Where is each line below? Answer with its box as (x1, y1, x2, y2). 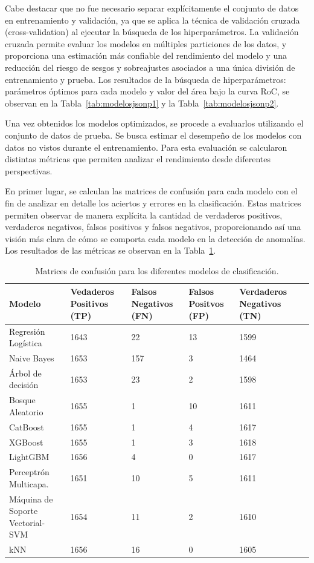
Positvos (188, 297, 224, 310)
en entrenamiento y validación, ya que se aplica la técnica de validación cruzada (5, 13, 300, 26)
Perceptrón (9, 466, 50, 478)
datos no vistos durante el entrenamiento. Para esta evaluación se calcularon (5, 140, 287, 153)
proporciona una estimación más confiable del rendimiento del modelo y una (5, 49, 287, 62)
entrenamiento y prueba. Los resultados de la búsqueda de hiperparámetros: (5, 73, 286, 85)
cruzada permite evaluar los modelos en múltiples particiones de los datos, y (5, 37, 287, 50)
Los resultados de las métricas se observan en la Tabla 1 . (5, 244, 216, 257)
